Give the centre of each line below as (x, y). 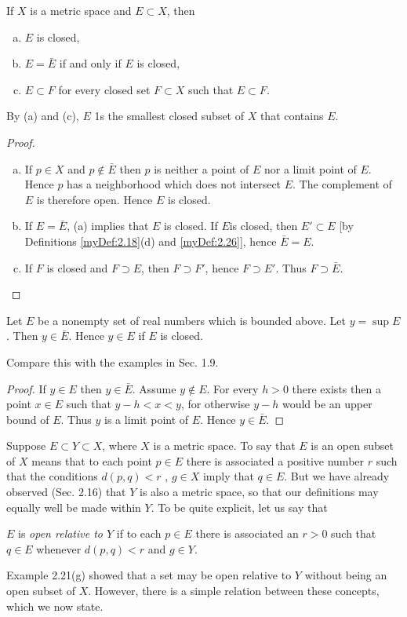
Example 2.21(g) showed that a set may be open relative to (149, 575)
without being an (346, 575)
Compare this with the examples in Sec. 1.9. (113, 361)
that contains (292, 116)
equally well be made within (74, 507)
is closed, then (263, 226)
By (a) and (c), (43, 116)
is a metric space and (81, 10)
